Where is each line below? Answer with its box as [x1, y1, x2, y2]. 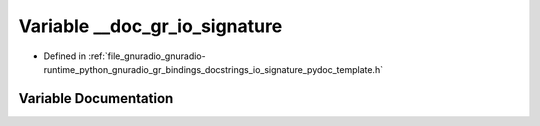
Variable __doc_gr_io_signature [18, 15, 283, 37]
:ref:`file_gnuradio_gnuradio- [88, 50, 206, 62]
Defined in [43, 50, 87, 62]
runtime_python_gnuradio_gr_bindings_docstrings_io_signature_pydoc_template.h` [43, 63, 384, 75]
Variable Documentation [18, 90, 174, 107]
